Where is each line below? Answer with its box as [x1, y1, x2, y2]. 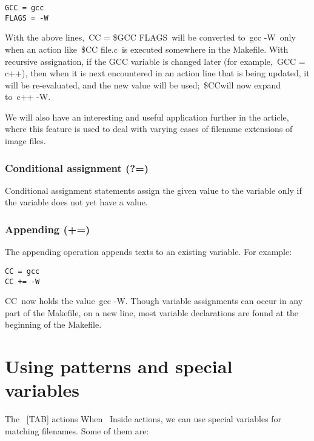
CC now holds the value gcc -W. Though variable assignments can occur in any [5, 294, 303, 307]
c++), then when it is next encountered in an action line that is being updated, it [5, 67, 310, 79]
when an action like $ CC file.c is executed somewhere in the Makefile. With [5, 42, 289, 55]
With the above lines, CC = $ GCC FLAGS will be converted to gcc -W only [5, 31, 296, 44]
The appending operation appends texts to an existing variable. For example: [5, 245, 292, 258]
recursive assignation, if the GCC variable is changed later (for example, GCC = [5, 55, 306, 67]
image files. [5, 134, 46, 147]
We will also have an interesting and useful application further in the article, [5, 110, 289, 123]
